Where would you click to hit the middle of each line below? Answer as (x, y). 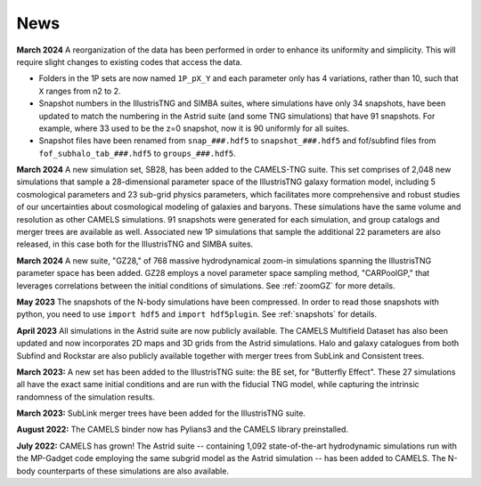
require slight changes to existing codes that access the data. (129, 61)
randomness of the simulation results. (86, 397)
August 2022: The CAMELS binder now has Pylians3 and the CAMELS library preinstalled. (183, 429)
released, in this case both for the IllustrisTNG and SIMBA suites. (135, 244)
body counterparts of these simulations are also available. (122, 471)
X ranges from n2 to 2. (80, 91)
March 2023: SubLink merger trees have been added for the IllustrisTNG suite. (161, 413)
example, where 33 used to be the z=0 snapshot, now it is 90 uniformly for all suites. (194, 128)
